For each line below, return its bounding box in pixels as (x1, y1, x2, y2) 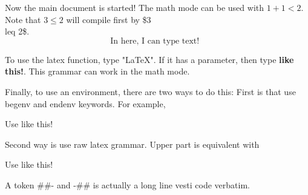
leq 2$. (5, 25, 30, 38)
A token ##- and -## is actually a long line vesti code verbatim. (5, 178, 250, 191)
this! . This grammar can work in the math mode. (5, 65, 190, 78)
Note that (5, 13, 41, 25)
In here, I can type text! (110, 36, 200, 45)
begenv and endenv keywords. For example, (5, 97, 166, 110)
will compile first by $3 (66, 13, 151, 25)
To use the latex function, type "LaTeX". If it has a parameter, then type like (5, 53, 294, 65)
